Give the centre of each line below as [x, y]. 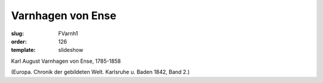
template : [23, 50]
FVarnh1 [68, 33]
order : [19, 41]
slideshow [71, 50]
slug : [17, 33]
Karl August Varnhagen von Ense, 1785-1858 [66, 61]
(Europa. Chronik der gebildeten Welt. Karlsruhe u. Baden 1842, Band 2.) [100, 72]
